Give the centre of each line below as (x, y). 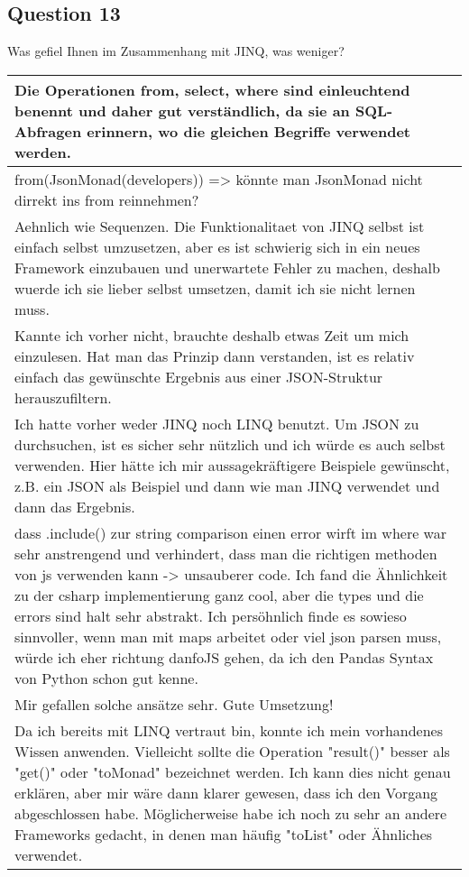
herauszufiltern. (63, 397)
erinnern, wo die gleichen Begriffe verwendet (248, 131)
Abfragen (48, 131)
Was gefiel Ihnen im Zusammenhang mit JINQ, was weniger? (176, 51)
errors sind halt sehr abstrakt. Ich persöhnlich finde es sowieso (211, 615)
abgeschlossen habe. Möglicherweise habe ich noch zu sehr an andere (231, 813)
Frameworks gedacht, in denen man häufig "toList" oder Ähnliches (224, 834)
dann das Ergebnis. (75, 506)
